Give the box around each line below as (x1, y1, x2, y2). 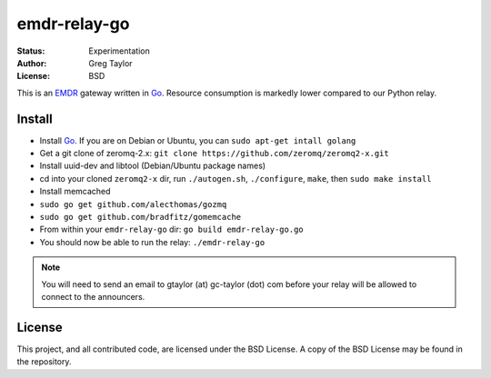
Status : (16, 45, 45, 56)
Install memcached (39, 186, 111, 197)
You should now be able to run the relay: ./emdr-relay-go (39, 236, 266, 247)
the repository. (16, 356, 72, 367)
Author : (16, 57, 47, 68)
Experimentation (88, 45, 150, 56)
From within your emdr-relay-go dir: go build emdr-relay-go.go (39, 224, 304, 235)
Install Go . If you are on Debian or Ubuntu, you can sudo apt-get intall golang (39, 134, 356, 145)
